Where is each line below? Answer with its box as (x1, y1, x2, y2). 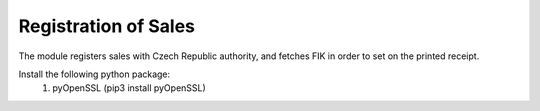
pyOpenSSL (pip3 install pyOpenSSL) (52, 82, 207, 94)
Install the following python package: (18, 68, 171, 80)
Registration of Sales (18, 15, 195, 37)
